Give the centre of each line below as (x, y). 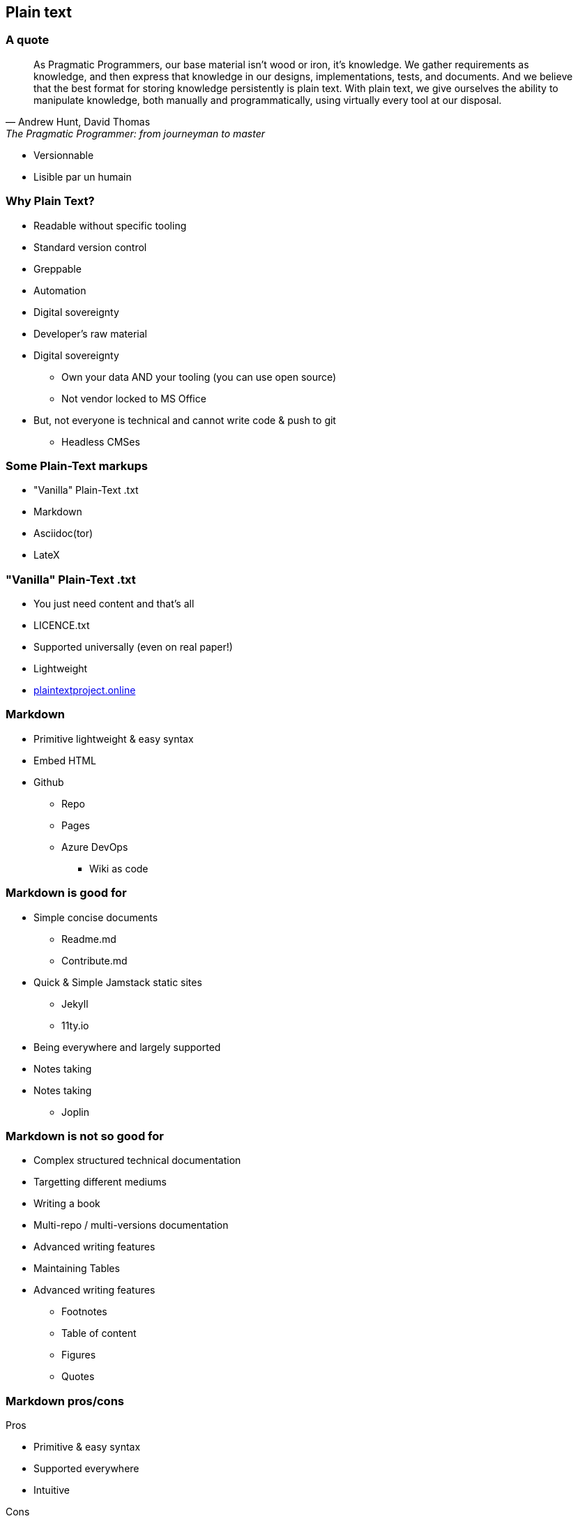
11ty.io (75, 1025)
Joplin (76, 1112)
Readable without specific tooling (110, 225)
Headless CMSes (101, 441)
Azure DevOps (95, 847)
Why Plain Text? (50, 201)
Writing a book (67, 1204)
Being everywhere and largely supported (127, 1047)
